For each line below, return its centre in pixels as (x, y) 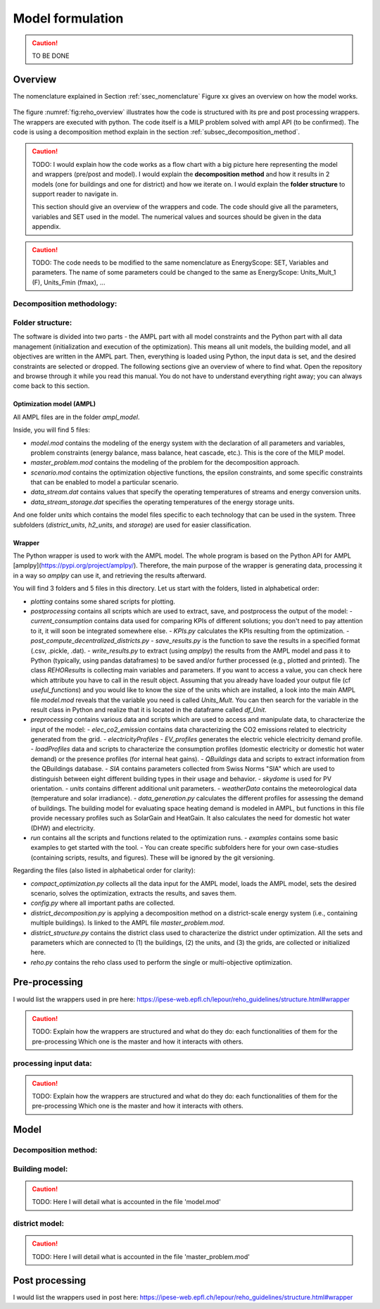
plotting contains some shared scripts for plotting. (103, 601)
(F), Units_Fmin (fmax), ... (69, 282)
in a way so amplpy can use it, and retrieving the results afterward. (110, 575)
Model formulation (68, 18)
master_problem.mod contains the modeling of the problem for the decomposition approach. (165, 463)
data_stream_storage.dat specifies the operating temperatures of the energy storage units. (163, 502)
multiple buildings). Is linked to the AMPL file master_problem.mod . (128, 923)
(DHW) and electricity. (63, 828)
